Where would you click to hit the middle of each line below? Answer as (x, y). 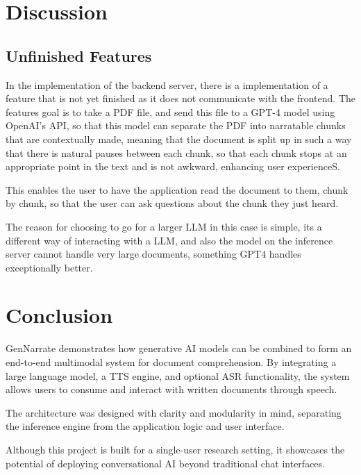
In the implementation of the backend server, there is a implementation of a (167, 84)
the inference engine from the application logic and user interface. (145, 426)
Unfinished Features (79, 55)
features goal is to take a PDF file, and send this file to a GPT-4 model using (170, 111)
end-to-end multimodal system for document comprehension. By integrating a (171, 362)
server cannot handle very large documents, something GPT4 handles (153, 254)
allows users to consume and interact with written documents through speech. (171, 389)
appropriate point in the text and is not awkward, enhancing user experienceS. (173, 166)
